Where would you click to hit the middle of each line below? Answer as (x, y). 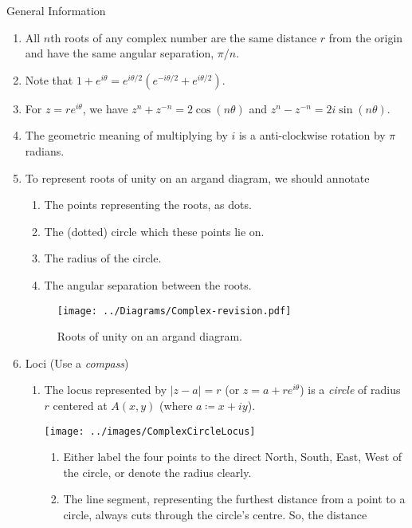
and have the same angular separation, (120, 53)
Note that (49, 79)
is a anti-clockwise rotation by (312, 135)
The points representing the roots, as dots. (148, 205)
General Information (56, 10)
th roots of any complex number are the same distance (184, 37)
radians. (45, 150)
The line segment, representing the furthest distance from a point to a (234, 499)
